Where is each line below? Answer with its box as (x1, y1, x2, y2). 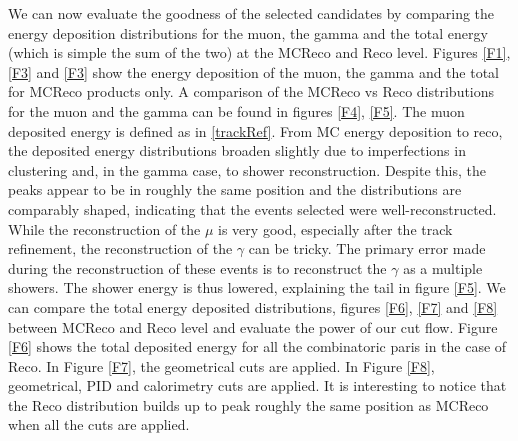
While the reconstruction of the (8, 218, 201, 239)
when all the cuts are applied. (8, 414, 190, 435)
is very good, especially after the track (218, 218, 453, 239)
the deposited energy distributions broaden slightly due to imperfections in (8, 140, 466, 161)
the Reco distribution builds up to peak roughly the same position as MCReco (8, 394, 489, 415)
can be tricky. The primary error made (248, 238, 486, 259)
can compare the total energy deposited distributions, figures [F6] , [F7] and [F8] (8, 296, 498, 317)
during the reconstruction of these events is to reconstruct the (8, 257, 387, 278)
